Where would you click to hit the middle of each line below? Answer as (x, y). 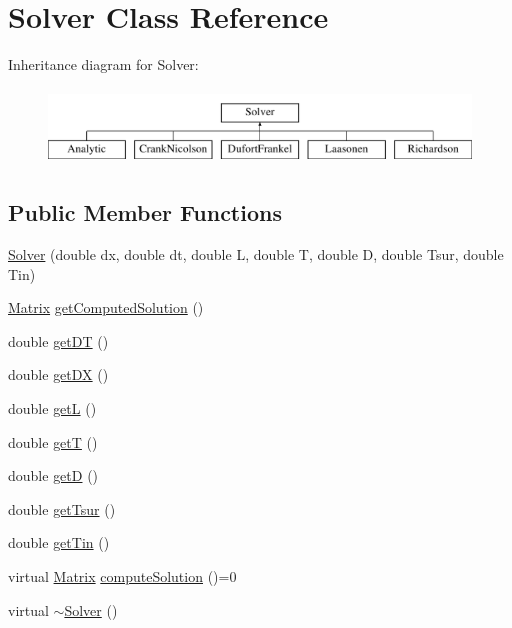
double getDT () (58, 340)
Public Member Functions (145, 212)
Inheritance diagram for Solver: (103, 64)
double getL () (52, 408)
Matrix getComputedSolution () (106, 307)
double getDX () (58, 374)
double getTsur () (62, 508)
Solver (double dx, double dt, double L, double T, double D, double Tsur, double (256, 254)
